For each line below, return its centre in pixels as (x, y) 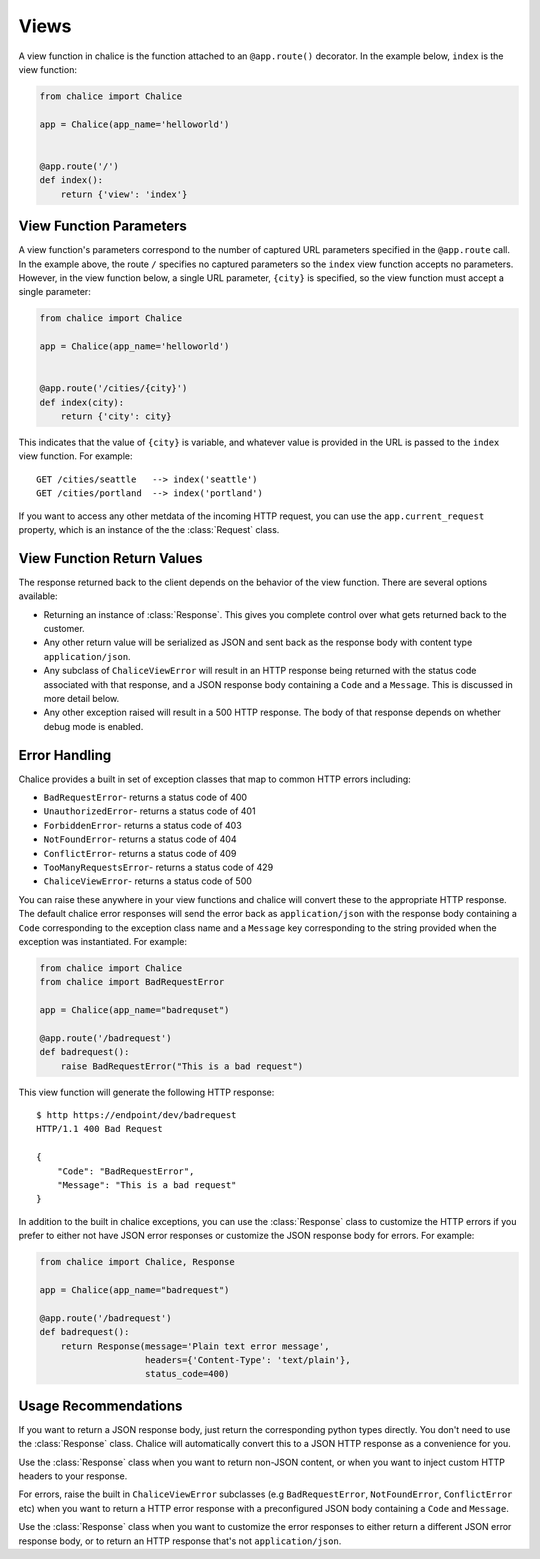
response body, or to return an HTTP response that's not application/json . (180, 1541)
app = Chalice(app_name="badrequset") (134, 1010)
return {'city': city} (116, 416)
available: (38, 596)
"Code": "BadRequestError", (125, 1171)
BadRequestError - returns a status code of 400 (145, 797)
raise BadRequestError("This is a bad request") (182, 1066)
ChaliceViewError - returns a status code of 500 (147, 881)
